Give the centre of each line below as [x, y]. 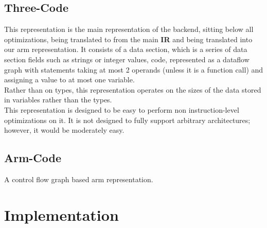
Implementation [61, 214]
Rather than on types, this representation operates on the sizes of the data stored [133, 89]
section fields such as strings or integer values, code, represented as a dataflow [127, 59]
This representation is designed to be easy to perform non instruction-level [122, 109]
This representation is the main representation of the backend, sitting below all [129, 29]
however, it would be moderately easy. [64, 130]
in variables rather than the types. [58, 100]
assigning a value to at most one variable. [69, 80]
